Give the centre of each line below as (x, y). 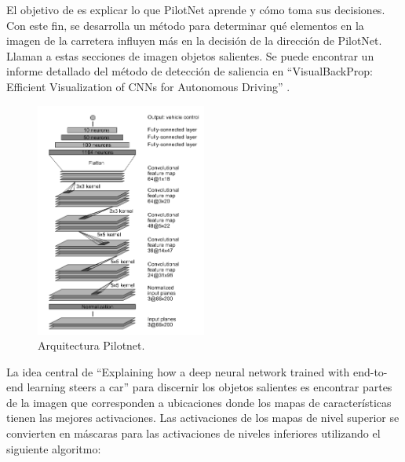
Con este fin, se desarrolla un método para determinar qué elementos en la (185, 25)
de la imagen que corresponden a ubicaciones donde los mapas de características (199, 402)
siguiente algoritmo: (54, 448)
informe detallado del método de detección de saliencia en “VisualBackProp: (190, 71)
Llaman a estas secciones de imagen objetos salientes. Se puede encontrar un (190, 55)
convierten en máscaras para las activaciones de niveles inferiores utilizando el (193, 433)
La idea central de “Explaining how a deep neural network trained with (178, 371)
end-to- (370, 371)
